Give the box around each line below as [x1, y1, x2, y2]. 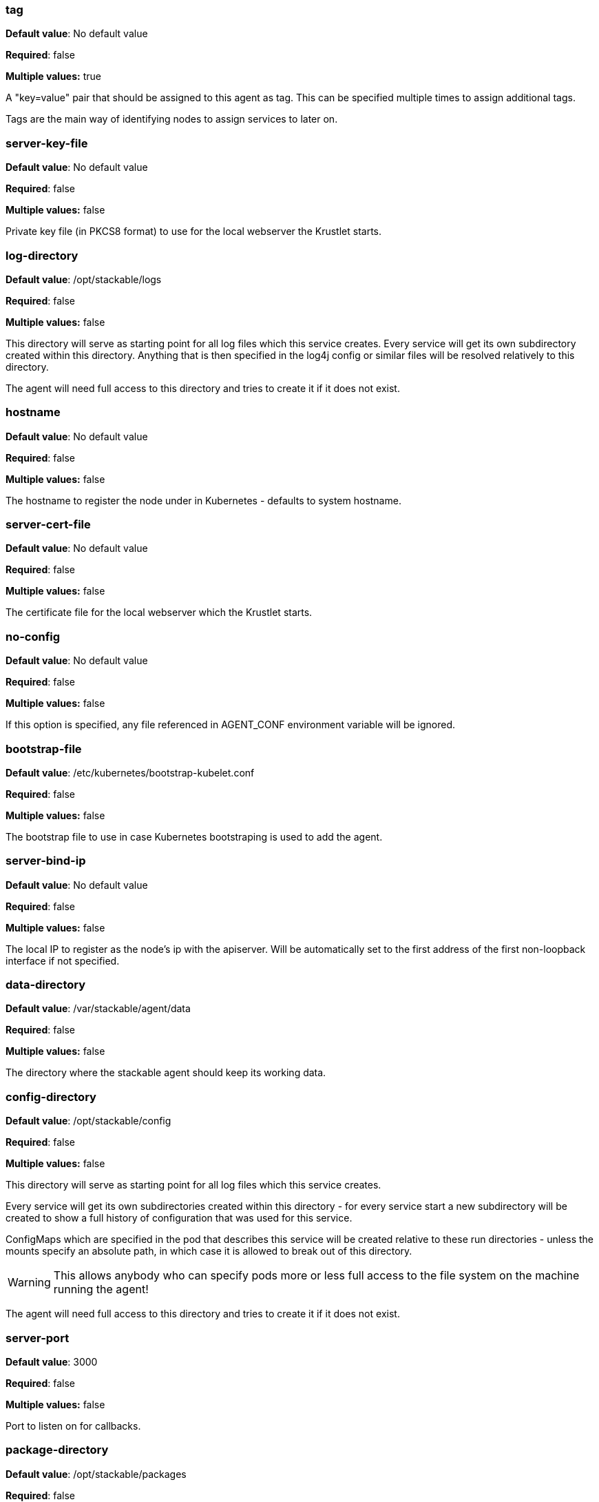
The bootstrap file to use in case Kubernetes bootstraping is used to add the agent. [6, 830, 383, 843]
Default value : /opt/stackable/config [6, 1115, 171, 1127]
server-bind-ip [6, 854, 86, 868]
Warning [8, 1275, 51, 1290]
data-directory [6, 978, 86, 991]
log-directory [6, 248, 78, 263]
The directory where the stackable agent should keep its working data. [6, 1067, 326, 1079]
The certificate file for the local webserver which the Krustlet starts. [6, 606, 313, 619]
